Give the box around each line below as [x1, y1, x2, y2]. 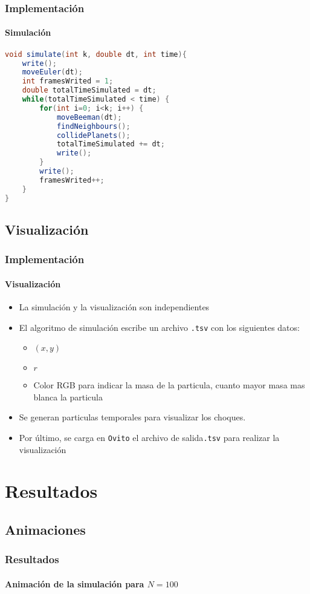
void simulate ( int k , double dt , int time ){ [5, 50, 187, 59]
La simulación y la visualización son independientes [19, 300, 210, 313]
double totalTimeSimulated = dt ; [22, 86, 157, 95]
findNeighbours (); [56, 122, 131, 131]
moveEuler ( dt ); [22, 68, 83, 77]
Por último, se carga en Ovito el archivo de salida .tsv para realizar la [19, 431, 280, 443]
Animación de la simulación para [5, 577, 144, 590]
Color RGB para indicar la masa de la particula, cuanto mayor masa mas [33, 379, 305, 391]
